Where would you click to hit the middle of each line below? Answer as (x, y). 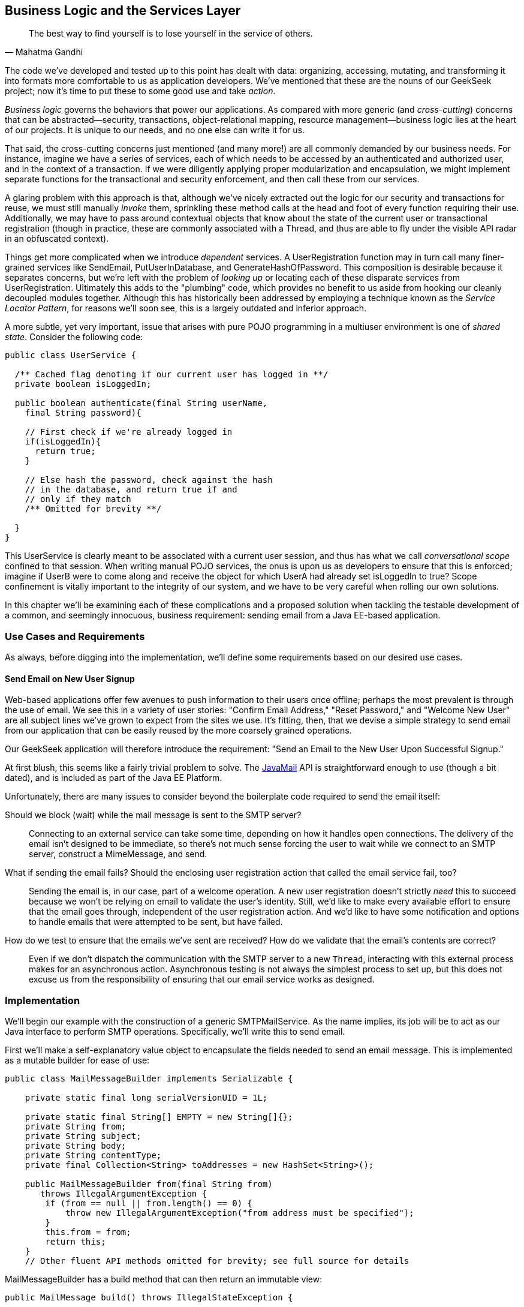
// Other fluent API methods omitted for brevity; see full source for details (217, 1261)
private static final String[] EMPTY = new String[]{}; (159, 1117)
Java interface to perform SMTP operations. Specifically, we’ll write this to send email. (175, 1032)
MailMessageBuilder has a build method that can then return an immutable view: (164, 1279)
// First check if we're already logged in (129, 432)
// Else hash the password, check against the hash (149, 480)
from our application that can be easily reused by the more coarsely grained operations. (178, 731)
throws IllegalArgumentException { (124, 1194)
